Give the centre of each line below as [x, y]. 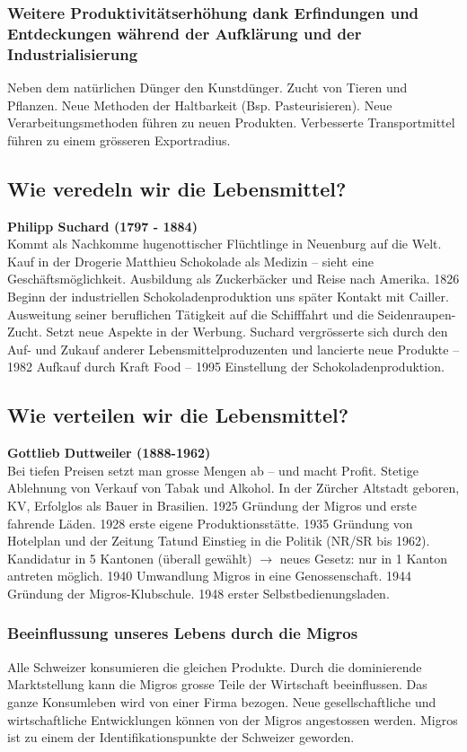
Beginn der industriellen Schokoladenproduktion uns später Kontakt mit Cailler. [228, 297]
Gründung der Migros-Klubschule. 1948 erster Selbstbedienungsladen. [198, 593]
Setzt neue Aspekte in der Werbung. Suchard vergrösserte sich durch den [247, 332]
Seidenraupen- [417, 314]
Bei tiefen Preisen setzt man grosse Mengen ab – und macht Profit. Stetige [213, 470]
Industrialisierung [73, 53]
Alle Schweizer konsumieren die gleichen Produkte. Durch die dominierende [215, 666]
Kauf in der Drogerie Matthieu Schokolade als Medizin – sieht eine [191, 261]
